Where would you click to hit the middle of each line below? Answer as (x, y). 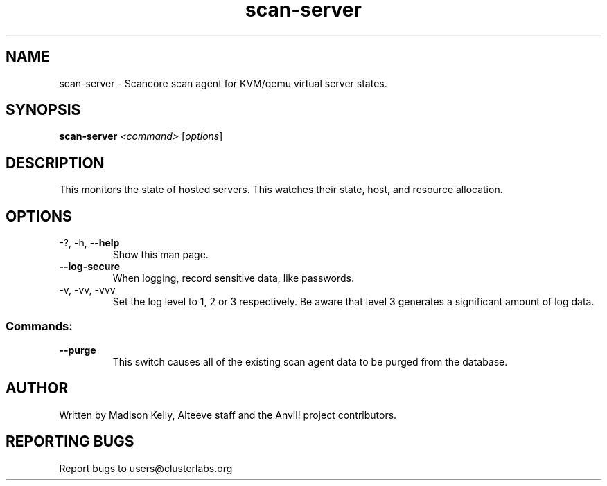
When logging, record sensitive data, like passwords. (233, 278)
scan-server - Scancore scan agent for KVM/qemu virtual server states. (223, 83)
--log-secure (90, 267)
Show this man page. (160, 255)
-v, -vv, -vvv (87, 290)
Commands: (39, 326)
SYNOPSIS (43, 110)
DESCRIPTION (55, 163)
